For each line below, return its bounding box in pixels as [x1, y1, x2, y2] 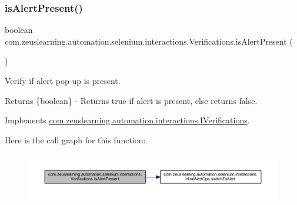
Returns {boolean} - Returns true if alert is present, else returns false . [5, 94, 258, 106]
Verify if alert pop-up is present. [5, 75, 121, 86]
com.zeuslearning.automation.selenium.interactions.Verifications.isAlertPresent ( [5, 35, 293, 47]
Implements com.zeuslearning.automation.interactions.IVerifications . [5, 114, 250, 126]
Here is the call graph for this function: [5, 133, 146, 146]
